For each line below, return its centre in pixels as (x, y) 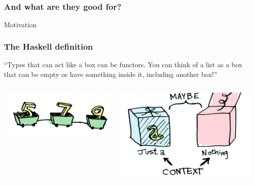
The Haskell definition (49, 46)
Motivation (20, 25)
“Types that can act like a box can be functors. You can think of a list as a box (123, 65)
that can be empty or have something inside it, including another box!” (111, 74)
